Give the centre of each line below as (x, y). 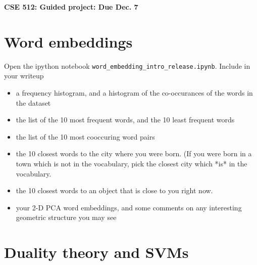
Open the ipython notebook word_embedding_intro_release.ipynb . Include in (127, 65)
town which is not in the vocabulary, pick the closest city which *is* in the (132, 163)
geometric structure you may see (66, 217)
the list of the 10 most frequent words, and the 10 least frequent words (125, 120)
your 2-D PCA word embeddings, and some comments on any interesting (129, 207)
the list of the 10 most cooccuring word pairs (85, 136)
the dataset (33, 102)
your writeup (24, 76)
